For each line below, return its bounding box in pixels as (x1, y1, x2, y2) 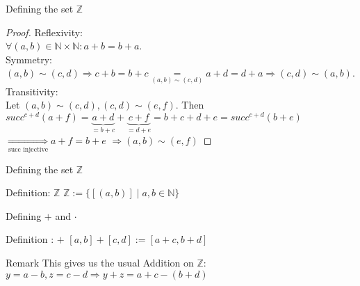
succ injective (8, 145, 49, 153)
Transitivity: (6, 84, 58, 98)
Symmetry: (6, 51, 52, 66)
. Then (175, 97, 204, 112)
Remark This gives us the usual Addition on (6, 255, 194, 269)
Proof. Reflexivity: (6, 24, 83, 39)
